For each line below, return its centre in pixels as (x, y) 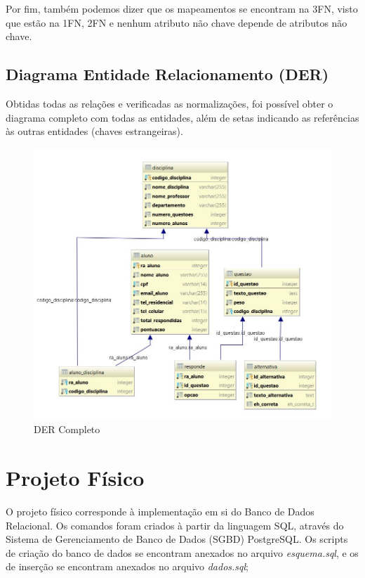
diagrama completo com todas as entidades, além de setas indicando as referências (182, 117)
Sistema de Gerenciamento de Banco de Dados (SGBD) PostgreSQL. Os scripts (177, 539)
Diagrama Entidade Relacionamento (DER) (167, 74)
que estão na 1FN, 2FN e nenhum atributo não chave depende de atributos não (177, 22)
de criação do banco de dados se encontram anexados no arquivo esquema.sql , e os (182, 552)
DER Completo (67, 429)
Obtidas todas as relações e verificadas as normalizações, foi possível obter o (170, 103)
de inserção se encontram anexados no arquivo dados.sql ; (127, 566)
